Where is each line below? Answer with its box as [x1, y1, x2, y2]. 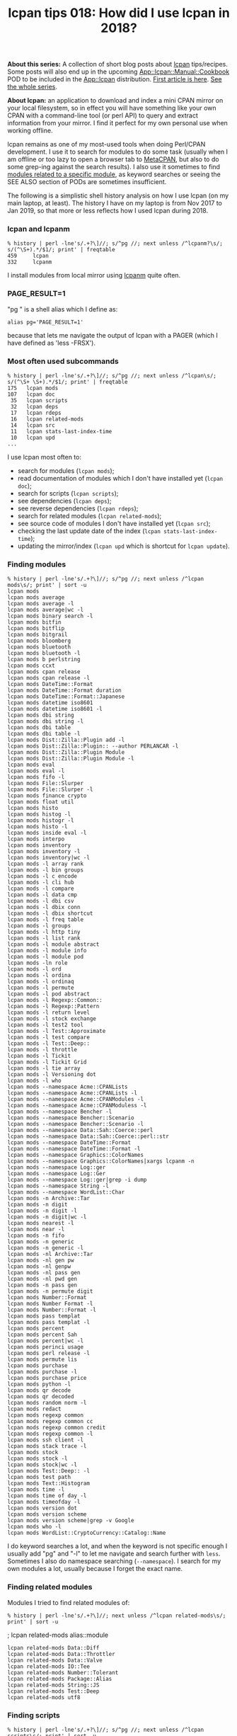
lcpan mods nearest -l [7, 1220, 74, 1227]
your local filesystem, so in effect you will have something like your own [7, 104, 217, 113]
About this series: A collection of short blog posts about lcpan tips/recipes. [7, 60, 229, 69]
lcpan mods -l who [7, 1078, 62, 1085]
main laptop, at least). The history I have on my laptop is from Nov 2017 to [7, 199, 223, 207]
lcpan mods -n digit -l [7, 1207, 78, 1215]
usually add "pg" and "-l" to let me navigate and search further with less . [7, 1549, 221, 1558]
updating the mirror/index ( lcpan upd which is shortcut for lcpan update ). [17, 542, 230, 550]
